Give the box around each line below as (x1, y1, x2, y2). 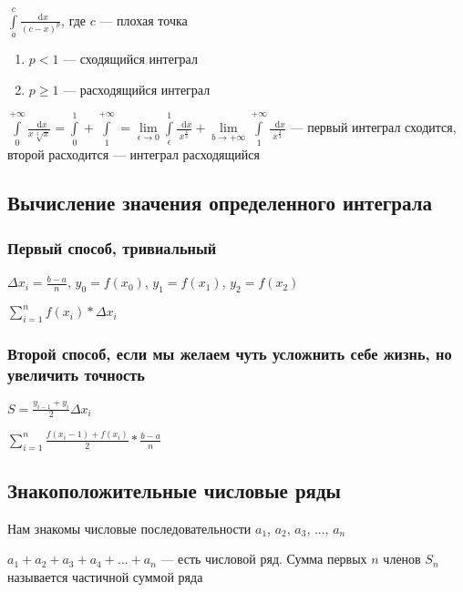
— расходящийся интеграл (63, 79, 211, 98)
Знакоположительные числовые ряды (7, 475, 341, 504)
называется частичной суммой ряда (7, 566, 203, 586)
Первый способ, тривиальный (7, 236, 217, 259)
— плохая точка (99, 10, 188, 29)
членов (383, 549, 421, 568)
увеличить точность (7, 363, 145, 386)
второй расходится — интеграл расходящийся (7, 144, 260, 163)
